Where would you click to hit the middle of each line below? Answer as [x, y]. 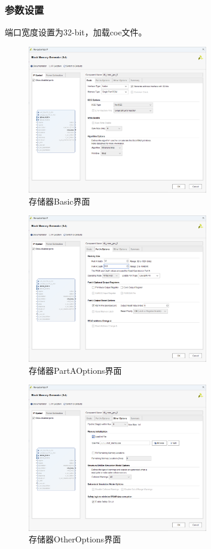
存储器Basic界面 [59, 201]
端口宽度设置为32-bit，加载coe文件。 [76, 32]
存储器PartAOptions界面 [75, 370]
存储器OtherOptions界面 [75, 539]
